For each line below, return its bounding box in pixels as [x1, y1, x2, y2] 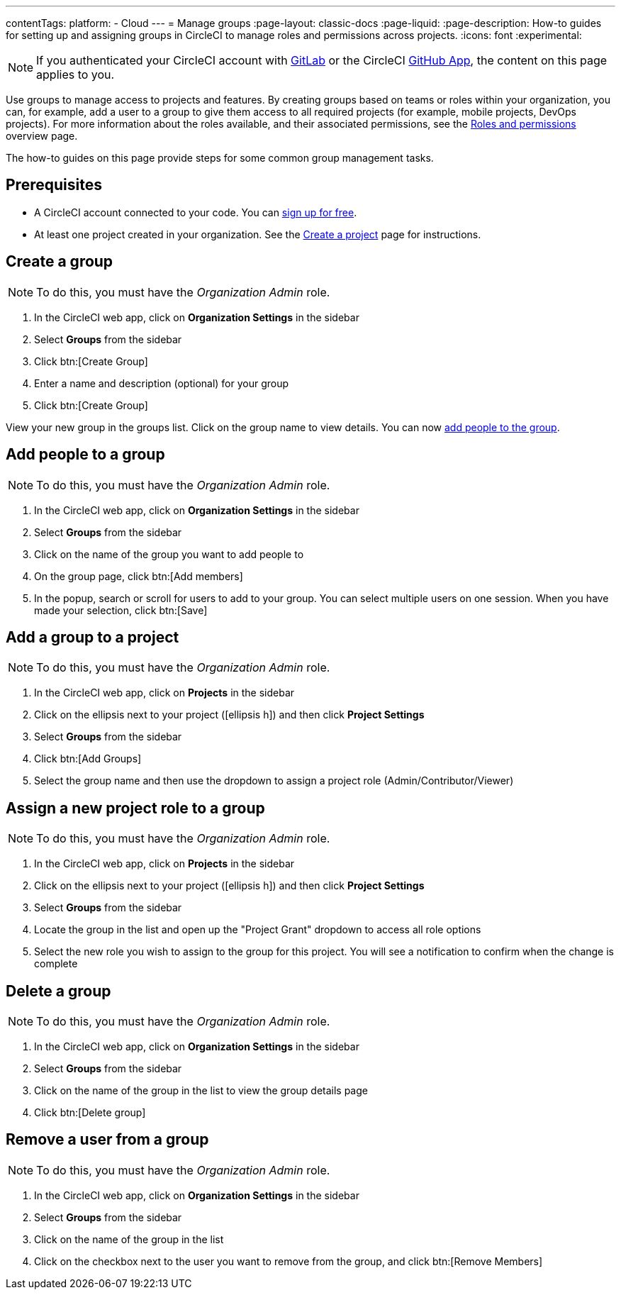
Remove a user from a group [6, 1130, 209, 1149]
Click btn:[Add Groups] [34, 752, 142, 765]
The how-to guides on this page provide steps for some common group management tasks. [6, 152, 434, 164]
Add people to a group [6, 445, 165, 464]
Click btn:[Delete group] [34, 1106, 146, 1119]
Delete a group [6, 982, 111, 1000]
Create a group [6, 252, 113, 271]
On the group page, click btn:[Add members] [34, 569, 243, 582]
